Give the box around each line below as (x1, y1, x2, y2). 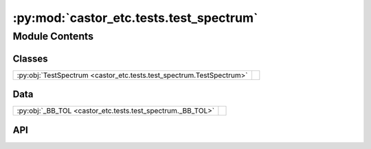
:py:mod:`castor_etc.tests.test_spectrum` (12, 10, 258, 25)
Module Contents (12, 30, 94, 42)
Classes (12, 53, 48, 64)
